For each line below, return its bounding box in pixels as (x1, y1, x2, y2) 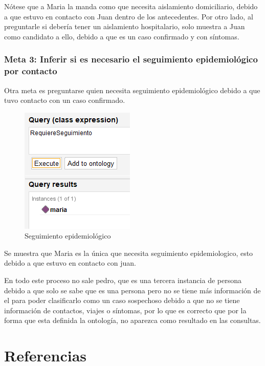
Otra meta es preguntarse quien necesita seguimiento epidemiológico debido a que (4, 84, 260, 95)
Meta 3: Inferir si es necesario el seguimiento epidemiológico (4, 53, 258, 66)
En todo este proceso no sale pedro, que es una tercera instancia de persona (4, 275, 241, 286)
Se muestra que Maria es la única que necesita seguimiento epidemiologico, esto (4, 247, 253, 258)
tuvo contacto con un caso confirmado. (4, 95, 125, 105)
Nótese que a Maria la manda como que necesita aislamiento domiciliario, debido (4, 1, 258, 11)
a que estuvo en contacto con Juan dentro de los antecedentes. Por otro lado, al (4, 11, 253, 21)
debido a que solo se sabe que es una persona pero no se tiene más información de (4, 285, 261, 295)
